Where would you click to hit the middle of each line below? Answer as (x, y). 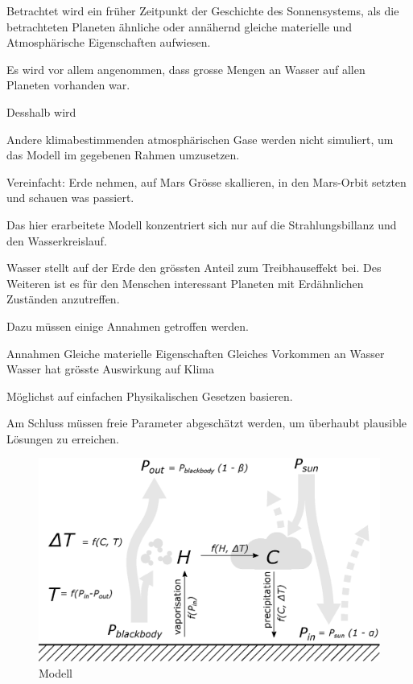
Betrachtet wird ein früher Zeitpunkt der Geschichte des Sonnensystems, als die (203, 10)
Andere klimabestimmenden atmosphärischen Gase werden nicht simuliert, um (200, 139)
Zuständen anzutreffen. (63, 299)
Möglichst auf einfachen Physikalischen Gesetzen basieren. (150, 396)
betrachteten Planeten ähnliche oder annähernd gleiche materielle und (179, 26)
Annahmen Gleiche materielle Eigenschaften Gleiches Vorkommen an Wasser (196, 353)
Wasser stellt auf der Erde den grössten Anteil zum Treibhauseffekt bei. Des (194, 268)
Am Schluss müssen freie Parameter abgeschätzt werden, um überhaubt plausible (207, 423)
